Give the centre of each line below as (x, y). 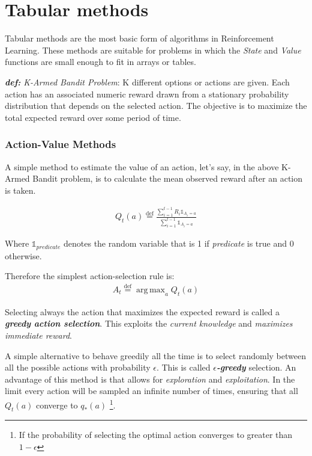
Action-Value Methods (61, 144)
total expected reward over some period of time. (93, 117)
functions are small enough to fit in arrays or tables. (100, 62)
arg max (151, 290)
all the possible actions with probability (78, 367)
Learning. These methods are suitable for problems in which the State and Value (153, 50)
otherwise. (23, 255)
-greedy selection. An (256, 367)
